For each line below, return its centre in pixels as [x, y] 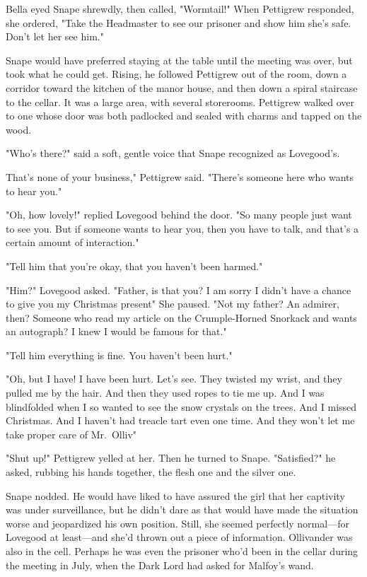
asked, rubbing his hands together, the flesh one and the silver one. [151, 472]
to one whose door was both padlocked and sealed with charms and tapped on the [184, 116]
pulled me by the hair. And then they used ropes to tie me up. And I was [165, 393]
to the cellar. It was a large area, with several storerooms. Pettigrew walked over [180, 101]
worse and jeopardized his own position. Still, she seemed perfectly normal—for [177, 523]
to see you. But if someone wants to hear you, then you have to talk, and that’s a [182, 228]
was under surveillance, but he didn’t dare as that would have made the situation [182, 509]
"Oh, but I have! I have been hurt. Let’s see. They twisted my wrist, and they [174, 379]
